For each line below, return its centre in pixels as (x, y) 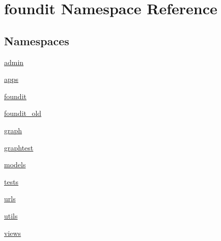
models (15, 164)
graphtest (19, 147)
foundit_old (23, 113)
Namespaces (37, 40)
